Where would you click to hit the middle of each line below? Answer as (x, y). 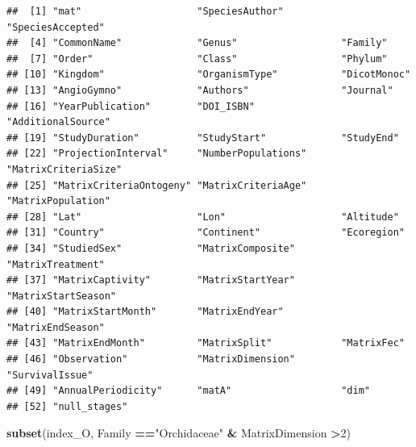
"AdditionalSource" (58, 122)
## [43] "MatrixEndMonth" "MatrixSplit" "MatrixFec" (206, 343)
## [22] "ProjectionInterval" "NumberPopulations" (157, 154)
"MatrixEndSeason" (56, 327)
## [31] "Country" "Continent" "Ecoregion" (206, 233)
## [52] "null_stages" (67, 406)
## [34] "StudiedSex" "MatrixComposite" (151, 248)
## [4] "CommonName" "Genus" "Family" (197, 43)
